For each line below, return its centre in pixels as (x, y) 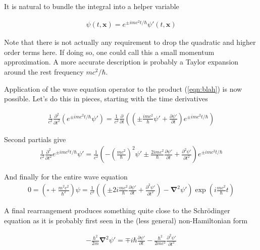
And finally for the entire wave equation (66, 177)
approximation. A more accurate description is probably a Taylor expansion (121, 62)
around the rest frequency (44, 72)
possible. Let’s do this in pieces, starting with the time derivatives (106, 99)
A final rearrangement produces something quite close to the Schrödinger (117, 210)
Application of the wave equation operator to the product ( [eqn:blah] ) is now (123, 88)
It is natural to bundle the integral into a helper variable (92, 6)
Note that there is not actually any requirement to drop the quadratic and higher (130, 42)
